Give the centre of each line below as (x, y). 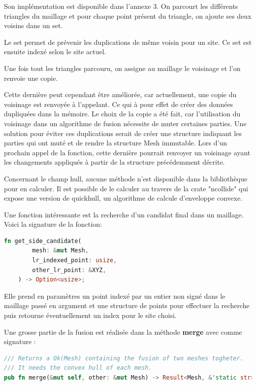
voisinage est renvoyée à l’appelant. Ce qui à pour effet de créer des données (119, 104)
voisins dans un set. (33, 25)
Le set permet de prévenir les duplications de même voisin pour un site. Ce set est (128, 42)
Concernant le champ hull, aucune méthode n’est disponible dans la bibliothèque (126, 178)
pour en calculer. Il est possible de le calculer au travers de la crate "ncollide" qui (126, 188)
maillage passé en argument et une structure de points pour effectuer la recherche (127, 305)
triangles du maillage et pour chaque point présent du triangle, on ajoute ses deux (128, 16)
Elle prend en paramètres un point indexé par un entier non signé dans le (115, 296)
